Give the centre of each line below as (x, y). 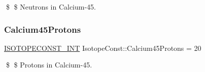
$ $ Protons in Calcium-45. (49, 65)
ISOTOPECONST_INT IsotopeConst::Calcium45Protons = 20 (103, 48)
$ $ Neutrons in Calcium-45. (51, 7)
